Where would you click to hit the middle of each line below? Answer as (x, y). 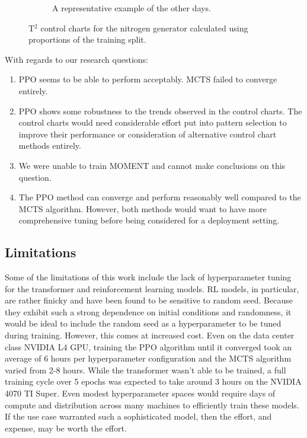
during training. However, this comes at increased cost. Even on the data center (150, 335)
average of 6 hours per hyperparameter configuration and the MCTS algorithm (148, 358)
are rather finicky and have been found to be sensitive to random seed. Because (149, 300)
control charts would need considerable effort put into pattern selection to (153, 122)
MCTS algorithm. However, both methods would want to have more (143, 208)
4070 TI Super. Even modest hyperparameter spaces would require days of (140, 393)
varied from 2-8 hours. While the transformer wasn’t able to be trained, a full (145, 370)
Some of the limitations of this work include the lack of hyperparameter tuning (148, 277)
